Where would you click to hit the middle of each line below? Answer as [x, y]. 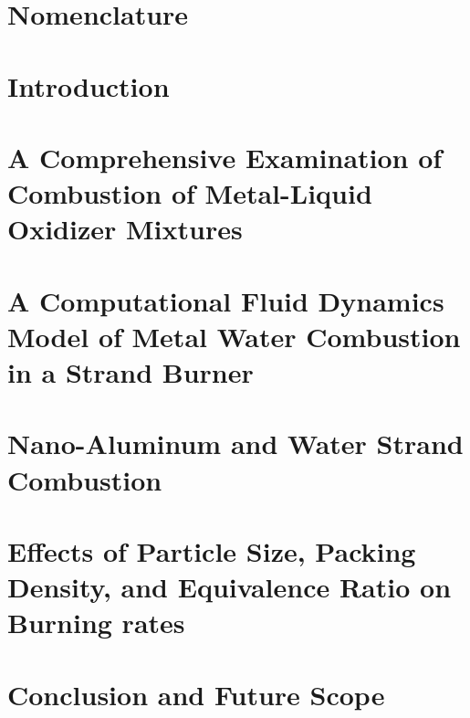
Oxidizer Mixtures [125, 229]
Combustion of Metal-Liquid [190, 193]
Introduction [89, 85]
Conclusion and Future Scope [196, 694]
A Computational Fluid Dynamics [226, 300]
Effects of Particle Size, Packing [212, 551]
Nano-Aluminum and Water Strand [235, 443]
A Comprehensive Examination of [225, 157]
